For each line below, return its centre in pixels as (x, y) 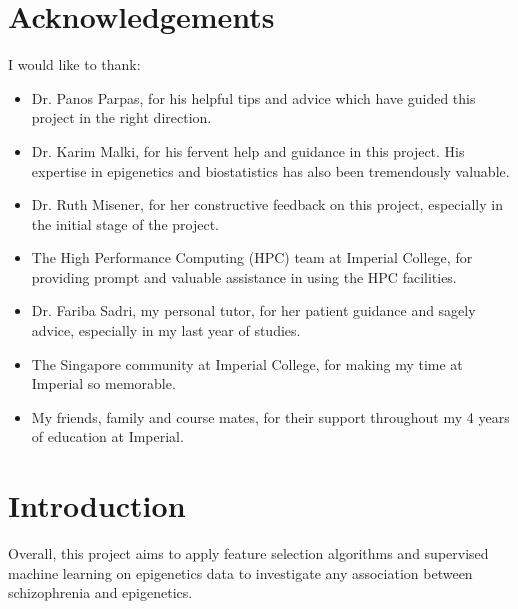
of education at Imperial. (107, 436)
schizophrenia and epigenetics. (100, 592)
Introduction (97, 505)
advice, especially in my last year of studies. (166, 330)
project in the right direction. (121, 117)
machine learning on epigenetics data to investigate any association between (240, 572)
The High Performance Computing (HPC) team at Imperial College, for (252, 257)
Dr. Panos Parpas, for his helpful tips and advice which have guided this (253, 97)
